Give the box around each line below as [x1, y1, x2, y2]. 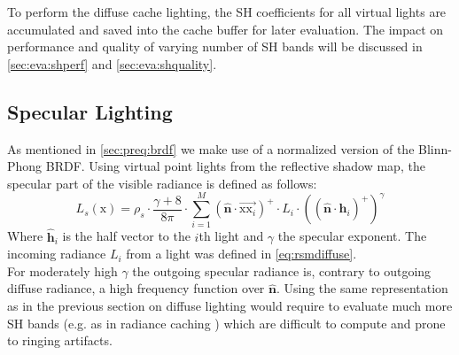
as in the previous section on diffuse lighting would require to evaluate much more [7, 297, 453, 315]
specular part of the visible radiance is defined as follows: [7, 174, 317, 192]
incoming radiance [7, 244, 106, 263]
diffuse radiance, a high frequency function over [7, 279, 265, 297]
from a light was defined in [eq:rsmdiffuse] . [126, 244, 357, 263]
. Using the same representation [276, 279, 448, 297]
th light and [198, 227, 264, 245]
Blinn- [418, 139, 452, 158]
